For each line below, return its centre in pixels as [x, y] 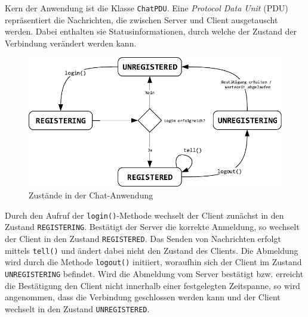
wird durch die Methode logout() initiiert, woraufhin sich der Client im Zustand [153, 262]
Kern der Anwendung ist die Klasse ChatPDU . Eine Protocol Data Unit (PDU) [147, 8]
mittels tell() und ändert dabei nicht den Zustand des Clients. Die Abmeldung [152, 250]
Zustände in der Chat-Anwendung [91, 195]
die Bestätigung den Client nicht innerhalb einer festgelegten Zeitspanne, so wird [153, 285]
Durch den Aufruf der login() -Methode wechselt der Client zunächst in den [144, 215]
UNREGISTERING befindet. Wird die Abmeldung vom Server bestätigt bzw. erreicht [154, 273]
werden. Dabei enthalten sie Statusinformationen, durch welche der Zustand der [151, 31]
